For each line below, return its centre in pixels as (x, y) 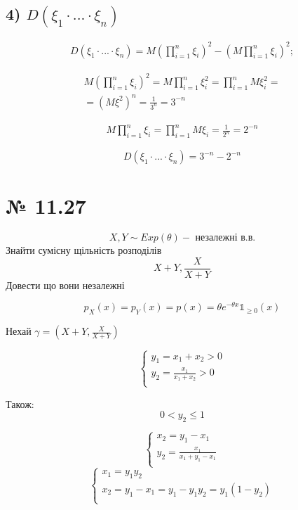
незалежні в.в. (225, 238)
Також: (20, 403)
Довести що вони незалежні (65, 285)
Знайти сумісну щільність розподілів (84, 250)
